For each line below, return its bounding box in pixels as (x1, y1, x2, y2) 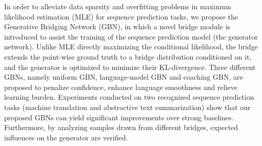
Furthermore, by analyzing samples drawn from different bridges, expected (4, 122, 238, 133)
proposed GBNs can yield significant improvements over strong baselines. (4, 112, 234, 122)
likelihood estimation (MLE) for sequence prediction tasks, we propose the (4, 11, 238, 22)
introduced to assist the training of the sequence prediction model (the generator (4, 31, 258, 42)
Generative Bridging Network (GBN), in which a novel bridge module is (4, 21, 231, 32)
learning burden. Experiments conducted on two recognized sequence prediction (4, 92, 254, 102)
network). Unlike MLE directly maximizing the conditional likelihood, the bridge (4, 41, 258, 52)
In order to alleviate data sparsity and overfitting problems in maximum (4, 1, 231, 11)
